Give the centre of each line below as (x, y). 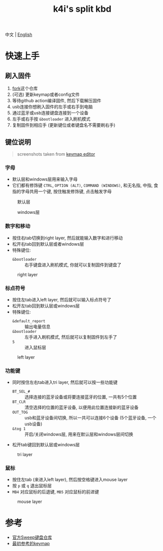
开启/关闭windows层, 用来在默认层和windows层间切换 (79, 435)
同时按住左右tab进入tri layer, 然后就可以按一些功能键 (65, 382)
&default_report (29, 321)
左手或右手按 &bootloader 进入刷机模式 (51, 119)
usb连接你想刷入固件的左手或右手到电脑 (52, 107)
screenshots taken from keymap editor (56, 154)
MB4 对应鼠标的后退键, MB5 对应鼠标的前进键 (56, 492)
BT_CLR (19, 402)
